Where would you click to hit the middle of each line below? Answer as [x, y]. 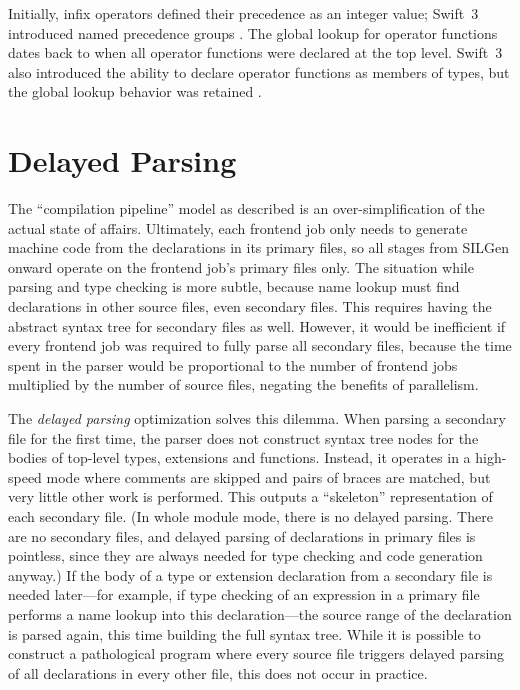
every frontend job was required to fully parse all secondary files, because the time [260, 345]
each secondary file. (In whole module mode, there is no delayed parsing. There [250, 516]
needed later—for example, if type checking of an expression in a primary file [244, 594]
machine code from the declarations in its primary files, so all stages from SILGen [259, 247]
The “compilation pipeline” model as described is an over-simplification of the [246, 208]
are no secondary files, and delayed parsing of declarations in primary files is [242, 535]
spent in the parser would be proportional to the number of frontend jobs [233, 364]
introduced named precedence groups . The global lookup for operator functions [253, 32]
